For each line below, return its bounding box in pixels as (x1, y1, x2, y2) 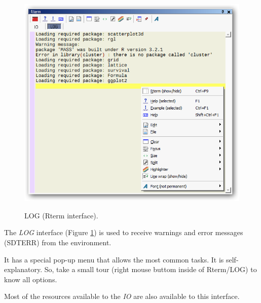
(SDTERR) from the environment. (4, 237, 111, 248)
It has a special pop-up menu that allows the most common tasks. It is (4, 254, 224, 264)
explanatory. (4, 264, 43, 275)
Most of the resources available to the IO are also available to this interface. (4, 291, 240, 301)
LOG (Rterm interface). (24, 210, 98, 220)
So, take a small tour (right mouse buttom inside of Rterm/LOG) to (44, 264, 257, 275)
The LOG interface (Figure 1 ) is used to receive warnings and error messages (4, 227, 243, 238)
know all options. (4, 274, 57, 284)
